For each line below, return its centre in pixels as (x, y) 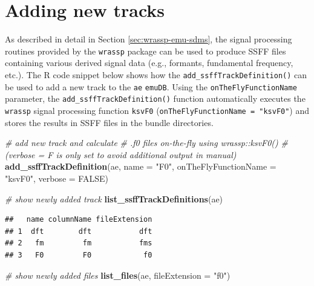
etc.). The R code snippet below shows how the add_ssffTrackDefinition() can (156, 74)
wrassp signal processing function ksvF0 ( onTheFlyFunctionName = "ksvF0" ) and (157, 110)
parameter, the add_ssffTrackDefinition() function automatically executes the (155, 98)
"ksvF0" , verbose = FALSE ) (57, 178)
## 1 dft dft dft (79, 231)
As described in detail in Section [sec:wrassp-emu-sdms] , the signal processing (149, 39)
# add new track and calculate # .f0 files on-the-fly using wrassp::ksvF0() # (146, 143)
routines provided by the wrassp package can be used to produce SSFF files (146, 51)
